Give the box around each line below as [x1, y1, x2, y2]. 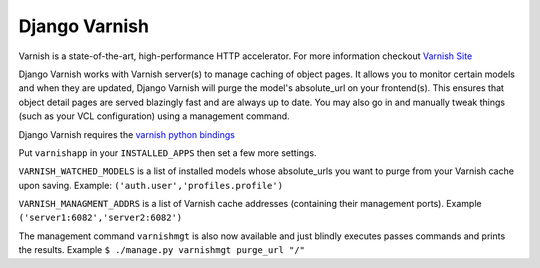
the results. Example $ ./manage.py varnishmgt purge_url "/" [18, 244, 305, 256]
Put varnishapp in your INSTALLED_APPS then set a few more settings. [18, 146, 317, 159]
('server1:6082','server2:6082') [18, 212, 183, 224]
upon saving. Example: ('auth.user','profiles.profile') [18, 179, 284, 191]
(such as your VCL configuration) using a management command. [18, 110, 290, 122]
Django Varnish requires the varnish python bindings [18, 128, 235, 140]
